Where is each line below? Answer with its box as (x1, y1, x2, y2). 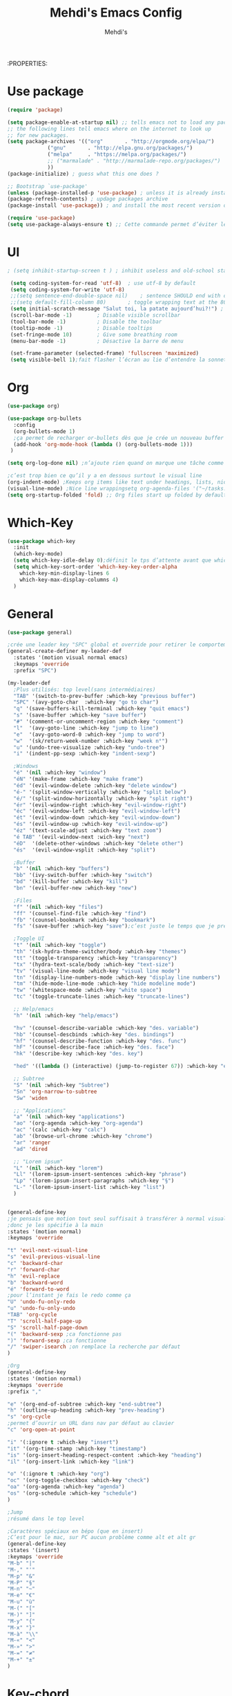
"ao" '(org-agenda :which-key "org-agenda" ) (13, 1120, 144, 1127)
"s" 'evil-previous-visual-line (7, 1253, 100, 1260)
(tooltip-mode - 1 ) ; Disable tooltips (10, 324, 153, 331)
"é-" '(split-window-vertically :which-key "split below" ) (13, 789, 187, 795)
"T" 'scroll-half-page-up (7, 1318, 81, 1325)
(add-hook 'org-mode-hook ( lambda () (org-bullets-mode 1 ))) (13, 441, 193, 448)
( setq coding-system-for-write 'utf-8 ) (10, 286, 126, 293)
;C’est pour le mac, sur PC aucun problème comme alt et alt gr (7, 1534, 196, 1541)
